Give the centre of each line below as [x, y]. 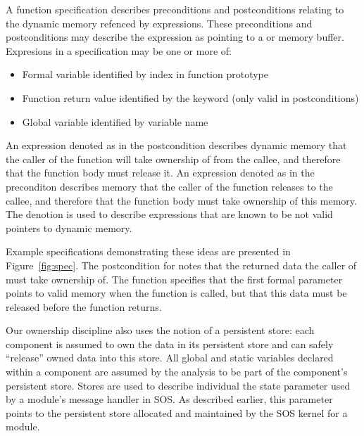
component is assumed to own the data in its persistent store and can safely [170, 344]
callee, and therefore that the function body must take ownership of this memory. [181, 200]
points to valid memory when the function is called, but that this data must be [176, 293]
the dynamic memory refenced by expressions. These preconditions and [159, 23]
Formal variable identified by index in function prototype [145, 74]
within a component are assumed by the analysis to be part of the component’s [177, 372]
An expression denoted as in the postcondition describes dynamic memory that [176, 145]
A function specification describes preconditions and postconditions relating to [175, 9]
